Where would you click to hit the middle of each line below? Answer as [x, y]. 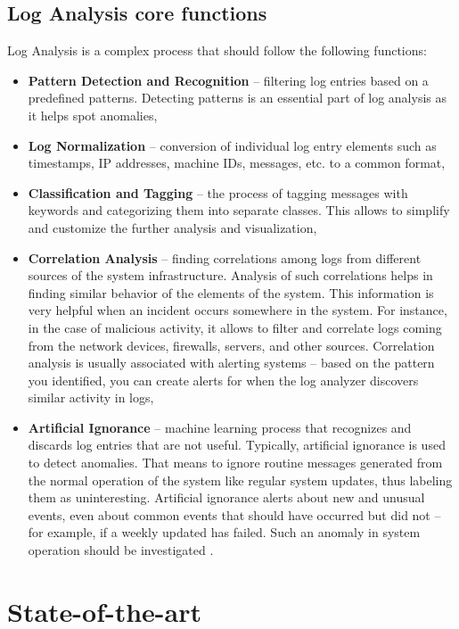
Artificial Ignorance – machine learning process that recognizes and [220, 427]
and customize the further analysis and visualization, [172, 227]
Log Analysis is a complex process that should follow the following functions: [217, 50]
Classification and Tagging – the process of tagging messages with [218, 192]
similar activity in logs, [91, 397]
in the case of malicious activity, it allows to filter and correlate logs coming [235, 327]
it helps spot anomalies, [93, 115]
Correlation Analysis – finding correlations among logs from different [225, 257]
